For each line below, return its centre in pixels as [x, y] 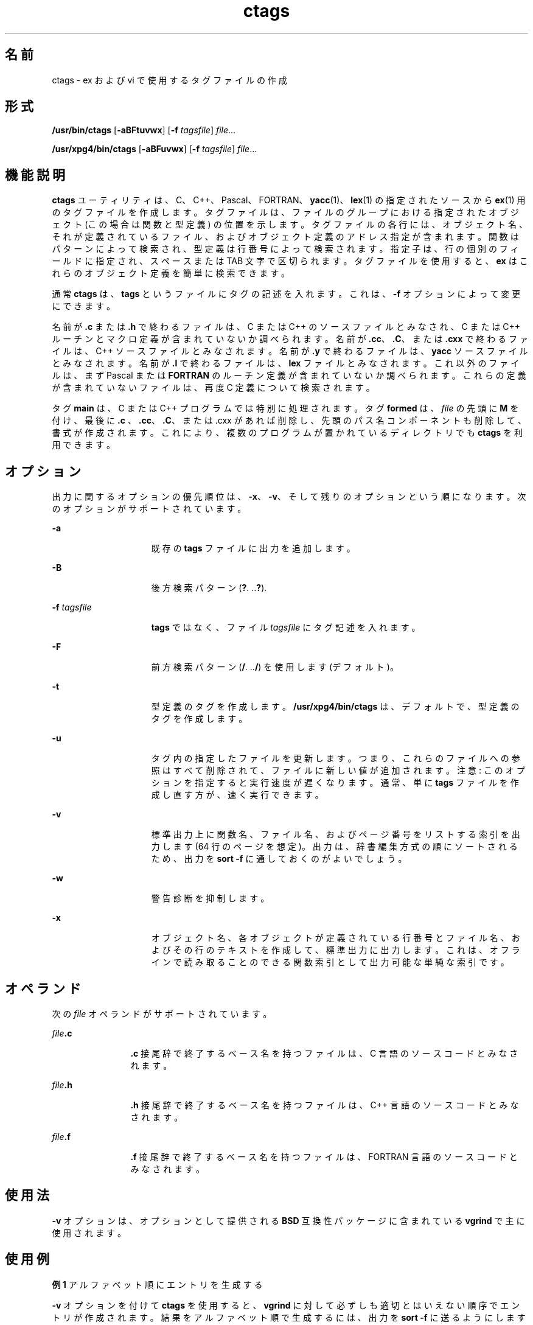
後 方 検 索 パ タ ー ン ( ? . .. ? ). [209, 588]
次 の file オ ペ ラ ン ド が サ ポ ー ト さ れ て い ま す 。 [162, 1013]
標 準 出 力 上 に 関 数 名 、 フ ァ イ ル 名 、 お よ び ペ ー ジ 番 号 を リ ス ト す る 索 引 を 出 [336, 834]
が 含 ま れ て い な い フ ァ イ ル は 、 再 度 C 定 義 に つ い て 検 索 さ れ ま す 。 [213, 388]
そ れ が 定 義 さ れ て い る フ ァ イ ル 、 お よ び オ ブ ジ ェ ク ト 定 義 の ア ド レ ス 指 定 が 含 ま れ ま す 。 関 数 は [285, 237]
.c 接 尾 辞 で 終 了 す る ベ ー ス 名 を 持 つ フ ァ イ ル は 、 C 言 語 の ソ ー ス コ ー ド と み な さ [324, 1053]
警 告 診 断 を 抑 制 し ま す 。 [210, 898]
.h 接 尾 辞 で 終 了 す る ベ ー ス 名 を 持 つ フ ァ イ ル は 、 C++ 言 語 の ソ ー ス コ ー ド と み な [325, 1105]
